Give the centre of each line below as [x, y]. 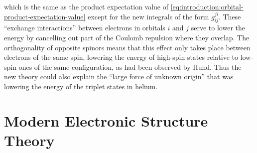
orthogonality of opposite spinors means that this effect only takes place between [127, 47]
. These [230, 16]
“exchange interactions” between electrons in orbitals [85, 28]
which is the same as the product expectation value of [86, 6]
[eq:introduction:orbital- [207, 6]
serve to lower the [218, 28]
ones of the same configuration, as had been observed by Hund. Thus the [130, 67]
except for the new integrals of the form [148, 16]
